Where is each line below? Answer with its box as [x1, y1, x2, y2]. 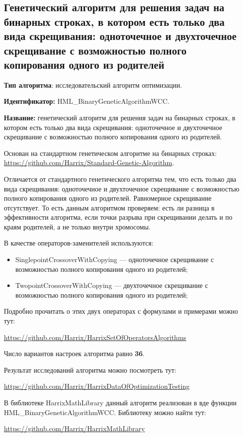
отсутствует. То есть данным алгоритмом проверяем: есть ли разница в [4, 202, 215, 212]
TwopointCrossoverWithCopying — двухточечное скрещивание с [15, 280, 208, 290]
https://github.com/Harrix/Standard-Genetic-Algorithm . [4, 157, 174, 168]
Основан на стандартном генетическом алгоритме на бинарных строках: [4, 148, 217, 158]
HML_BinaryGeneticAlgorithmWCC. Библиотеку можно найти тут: [4, 407, 207, 417]
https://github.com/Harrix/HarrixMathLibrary [4, 423, 145, 434]
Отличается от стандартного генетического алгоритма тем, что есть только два [4, 173, 237, 184]
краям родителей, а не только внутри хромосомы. [4, 221, 151, 231]
